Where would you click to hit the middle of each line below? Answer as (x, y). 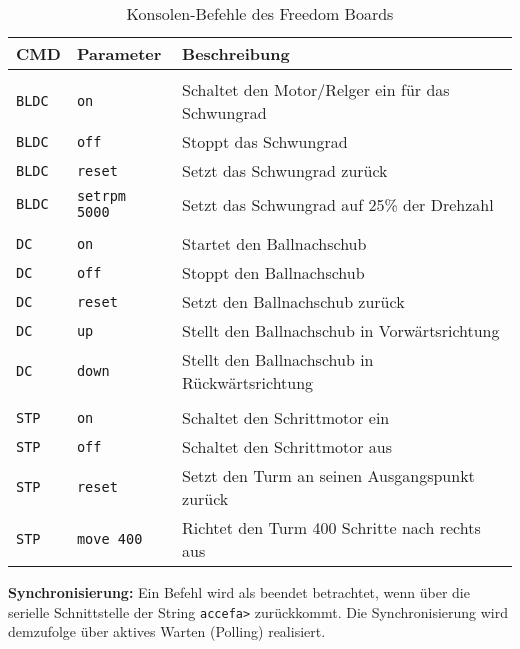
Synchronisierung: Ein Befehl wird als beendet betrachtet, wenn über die (239, 592)
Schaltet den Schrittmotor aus (287, 446)
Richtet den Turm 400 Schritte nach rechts (331, 527)
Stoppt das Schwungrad (265, 141)
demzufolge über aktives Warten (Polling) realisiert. (167, 631)
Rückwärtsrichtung (248, 382)
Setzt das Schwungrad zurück (285, 170)
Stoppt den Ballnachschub (273, 272)
